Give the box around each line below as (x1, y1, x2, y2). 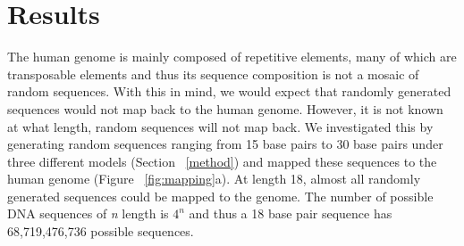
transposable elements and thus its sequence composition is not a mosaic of (7, 64, 419, 83)
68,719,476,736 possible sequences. (7, 222, 194, 241)
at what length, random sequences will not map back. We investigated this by (7, 117, 434, 135)
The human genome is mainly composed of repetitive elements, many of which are (7, 47, 457, 66)
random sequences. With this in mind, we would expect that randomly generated (7, 82, 451, 101)
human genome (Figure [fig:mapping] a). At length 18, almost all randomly (7, 169, 421, 188)
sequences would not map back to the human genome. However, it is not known (7, 99, 443, 118)
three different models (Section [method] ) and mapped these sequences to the (7, 152, 437, 170)
